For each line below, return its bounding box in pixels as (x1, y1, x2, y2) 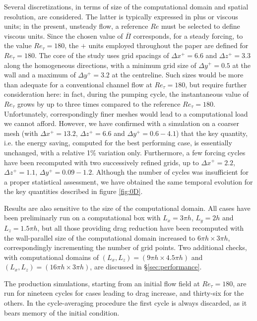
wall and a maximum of (4, 69, 76, 80)
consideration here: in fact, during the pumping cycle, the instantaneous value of (4, 89, 249, 99)
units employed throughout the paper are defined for (88, 40, 249, 51)
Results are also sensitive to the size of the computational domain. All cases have (4, 202, 251, 213)
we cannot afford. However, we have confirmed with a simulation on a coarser (4, 118, 239, 128)
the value (4, 40, 32, 51)
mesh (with (4, 128, 38, 138)
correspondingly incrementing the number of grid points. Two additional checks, (4, 242, 247, 253)
